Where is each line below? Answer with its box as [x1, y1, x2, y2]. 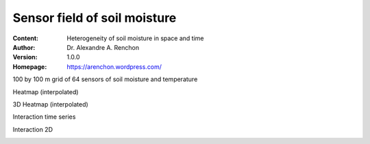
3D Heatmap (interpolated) [12, 100, 88, 109]
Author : [12, 43, 36, 51]
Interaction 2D [12, 125, 53, 133]
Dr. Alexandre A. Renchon [66, 43, 140, 51]
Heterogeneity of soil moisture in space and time [66, 34, 204, 42]
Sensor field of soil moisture [12, 10, 177, 25]
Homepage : [12, 62, 47, 71]
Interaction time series [12, 113, 76, 121]
